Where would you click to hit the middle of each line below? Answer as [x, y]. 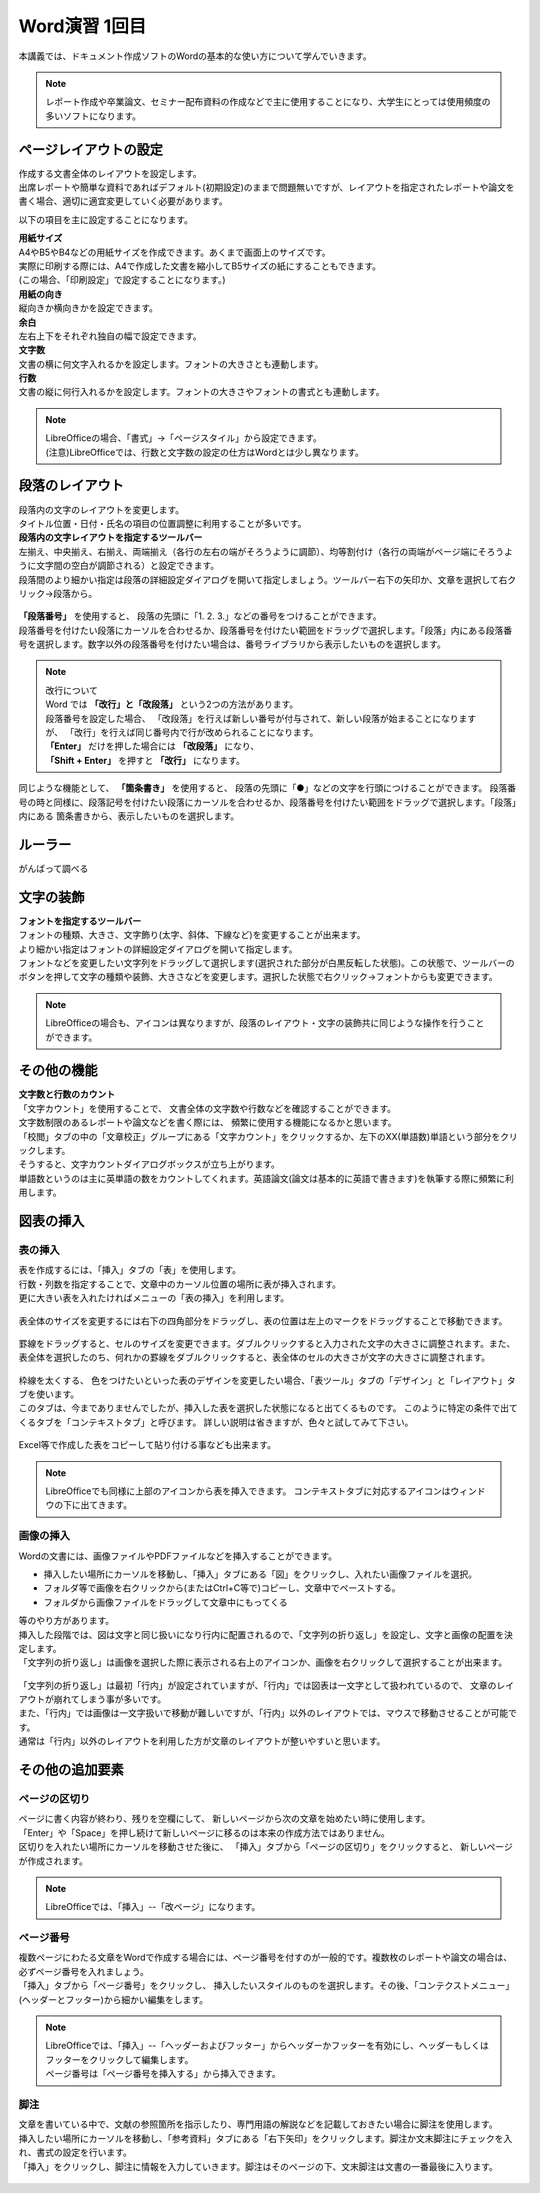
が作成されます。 [53, 1861]
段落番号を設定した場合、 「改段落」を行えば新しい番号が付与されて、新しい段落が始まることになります [261, 718]
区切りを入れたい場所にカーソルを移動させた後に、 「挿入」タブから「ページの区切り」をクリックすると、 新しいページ [266, 1847]
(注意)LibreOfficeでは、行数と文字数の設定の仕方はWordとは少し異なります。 [205, 452]
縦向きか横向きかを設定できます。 [88, 308]
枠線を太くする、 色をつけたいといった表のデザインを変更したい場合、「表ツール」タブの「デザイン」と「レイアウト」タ [267, 1380]
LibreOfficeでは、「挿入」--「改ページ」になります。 [153, 1907]
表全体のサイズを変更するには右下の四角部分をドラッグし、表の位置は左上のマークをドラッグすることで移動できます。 [263, 1321]
